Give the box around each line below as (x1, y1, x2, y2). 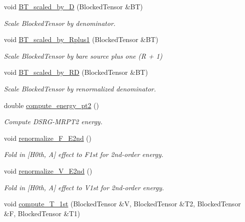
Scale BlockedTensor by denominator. (4, 18, 116, 28)
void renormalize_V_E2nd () (4, 165, 92, 176)
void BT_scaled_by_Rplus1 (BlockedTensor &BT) (4, 34, 158, 44)
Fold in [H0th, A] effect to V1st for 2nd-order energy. (4, 182, 164, 192)
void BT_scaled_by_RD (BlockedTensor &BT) (4, 67, 148, 77)
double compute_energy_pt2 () (4, 100, 99, 110)
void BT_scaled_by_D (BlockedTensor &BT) (4, 1, 143, 11)
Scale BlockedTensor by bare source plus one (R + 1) (4, 50, 163, 61)
